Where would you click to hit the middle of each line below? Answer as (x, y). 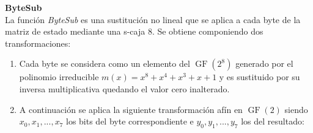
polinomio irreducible (59, 77)
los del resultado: (273, 121)
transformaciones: (38, 43)
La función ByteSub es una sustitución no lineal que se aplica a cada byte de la (153, 19)
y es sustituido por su (260, 77)
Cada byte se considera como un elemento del (105, 63)
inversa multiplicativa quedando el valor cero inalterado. (124, 88)
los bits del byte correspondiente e (130, 121)
